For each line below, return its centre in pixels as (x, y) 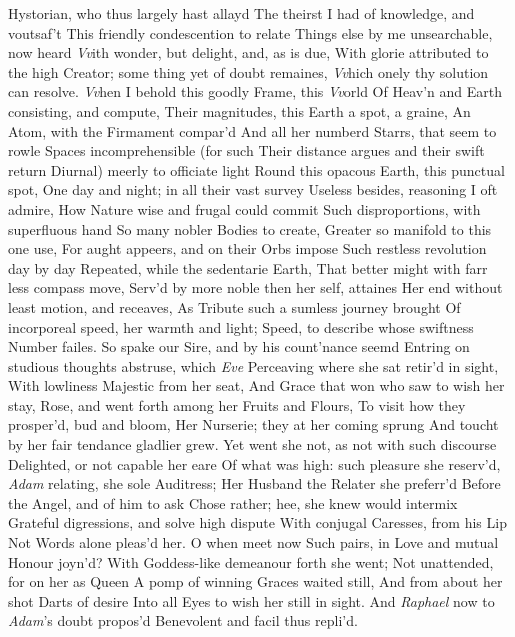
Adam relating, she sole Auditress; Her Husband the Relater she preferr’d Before (254, 483)
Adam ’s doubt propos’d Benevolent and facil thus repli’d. (183, 620)
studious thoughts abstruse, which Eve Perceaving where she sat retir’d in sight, (253, 365)
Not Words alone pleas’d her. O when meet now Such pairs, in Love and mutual (253, 542)
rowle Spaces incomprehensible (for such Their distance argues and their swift (246, 150)
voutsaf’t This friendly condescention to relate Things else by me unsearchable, (250, 32)
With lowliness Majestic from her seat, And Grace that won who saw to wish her (256, 385)
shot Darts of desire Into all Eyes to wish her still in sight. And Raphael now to (251, 600)
